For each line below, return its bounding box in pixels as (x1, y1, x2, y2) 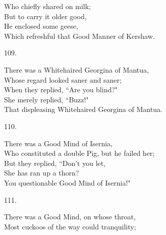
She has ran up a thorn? (4, 167, 79, 178)
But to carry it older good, (4, 11, 87, 21)
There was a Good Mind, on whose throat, (4, 211, 136, 222)
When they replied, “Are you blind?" (4, 84, 118, 95)
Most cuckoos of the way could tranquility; (4, 221, 136, 231)
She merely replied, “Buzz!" (4, 94, 89, 104)
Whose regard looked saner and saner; (4, 74, 122, 85)
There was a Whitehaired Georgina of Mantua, (4, 64, 149, 75)
